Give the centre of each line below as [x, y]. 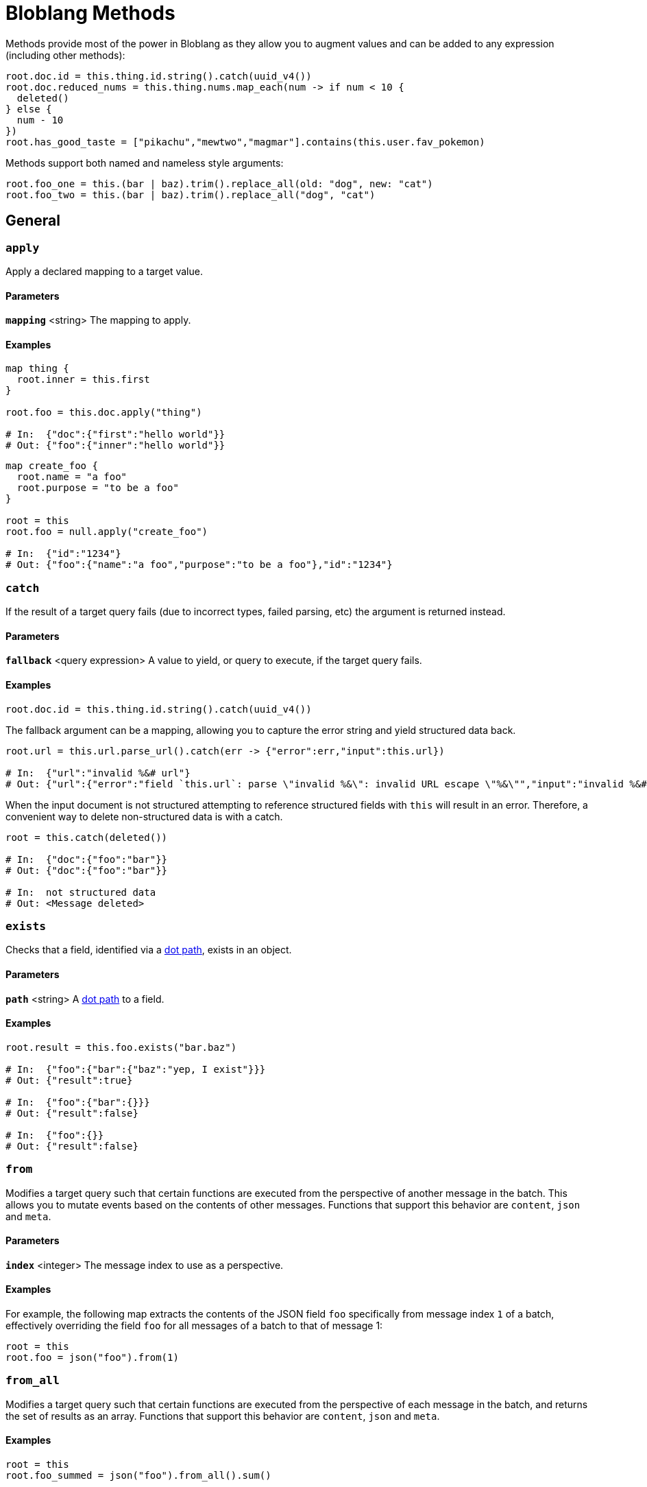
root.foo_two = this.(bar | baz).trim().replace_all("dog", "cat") [191, 194]
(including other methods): [65, 55]
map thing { [37, 369]
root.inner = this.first [83, 380]
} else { [29, 109]
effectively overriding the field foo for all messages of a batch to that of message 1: [194, 1325]
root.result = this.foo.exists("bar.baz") [121, 1047]
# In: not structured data [81, 892]
